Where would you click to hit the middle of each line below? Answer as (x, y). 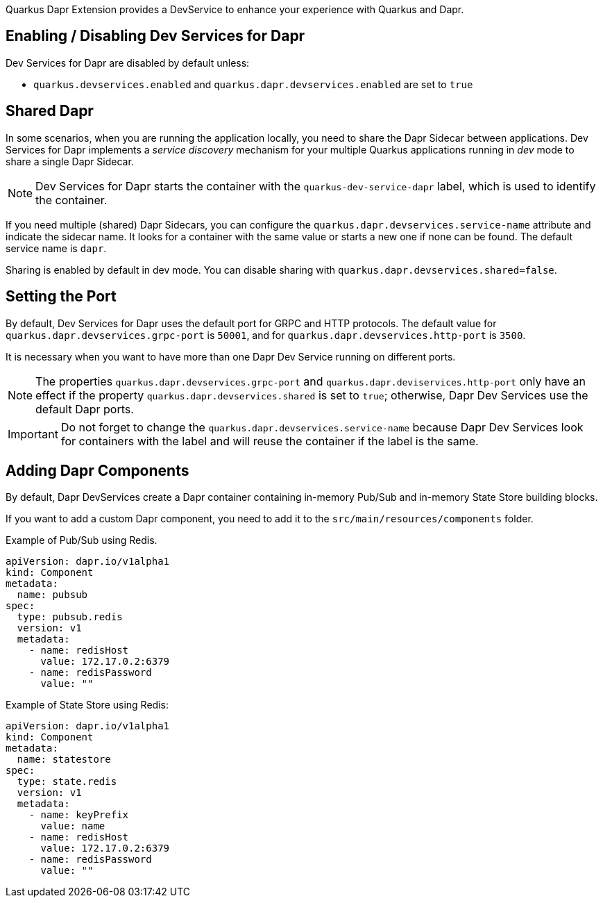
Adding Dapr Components (97, 470)
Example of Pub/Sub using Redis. (82, 540)
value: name (73, 826)
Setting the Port (61, 297)
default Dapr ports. (85, 409)
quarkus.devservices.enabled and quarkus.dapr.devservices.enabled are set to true (253, 84)
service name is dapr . (56, 248)
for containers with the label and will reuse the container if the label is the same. (270, 441)
